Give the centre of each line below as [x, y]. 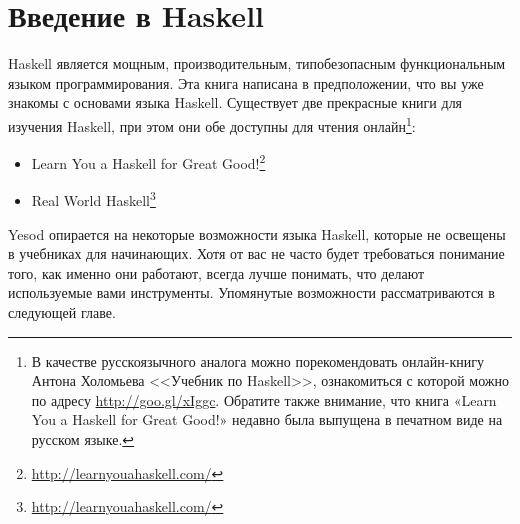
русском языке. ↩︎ [83, 439]
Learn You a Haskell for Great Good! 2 [148, 161]
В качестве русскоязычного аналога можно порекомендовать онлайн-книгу [257, 360]
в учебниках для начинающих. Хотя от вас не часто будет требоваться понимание [256, 253]
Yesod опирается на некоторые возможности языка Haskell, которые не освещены [257, 233]
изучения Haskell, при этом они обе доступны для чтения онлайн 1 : [212, 124]
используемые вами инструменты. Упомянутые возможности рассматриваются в [251, 292]
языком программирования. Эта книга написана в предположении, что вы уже [246, 82]
